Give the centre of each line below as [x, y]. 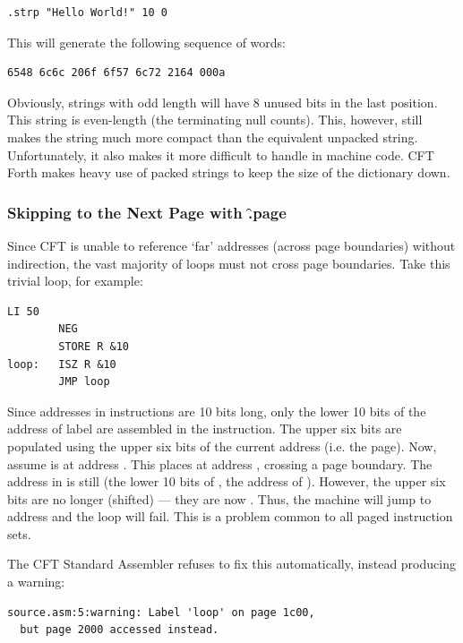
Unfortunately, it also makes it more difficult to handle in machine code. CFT [221, 154]
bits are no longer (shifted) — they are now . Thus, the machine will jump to [219, 498]
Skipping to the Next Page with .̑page [147, 212]
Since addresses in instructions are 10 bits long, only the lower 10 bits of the [217, 411]
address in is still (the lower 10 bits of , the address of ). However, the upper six [227, 481]
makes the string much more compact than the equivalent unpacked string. [213, 137]
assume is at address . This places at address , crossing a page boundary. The [220, 463]
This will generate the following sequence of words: [147, 42]
